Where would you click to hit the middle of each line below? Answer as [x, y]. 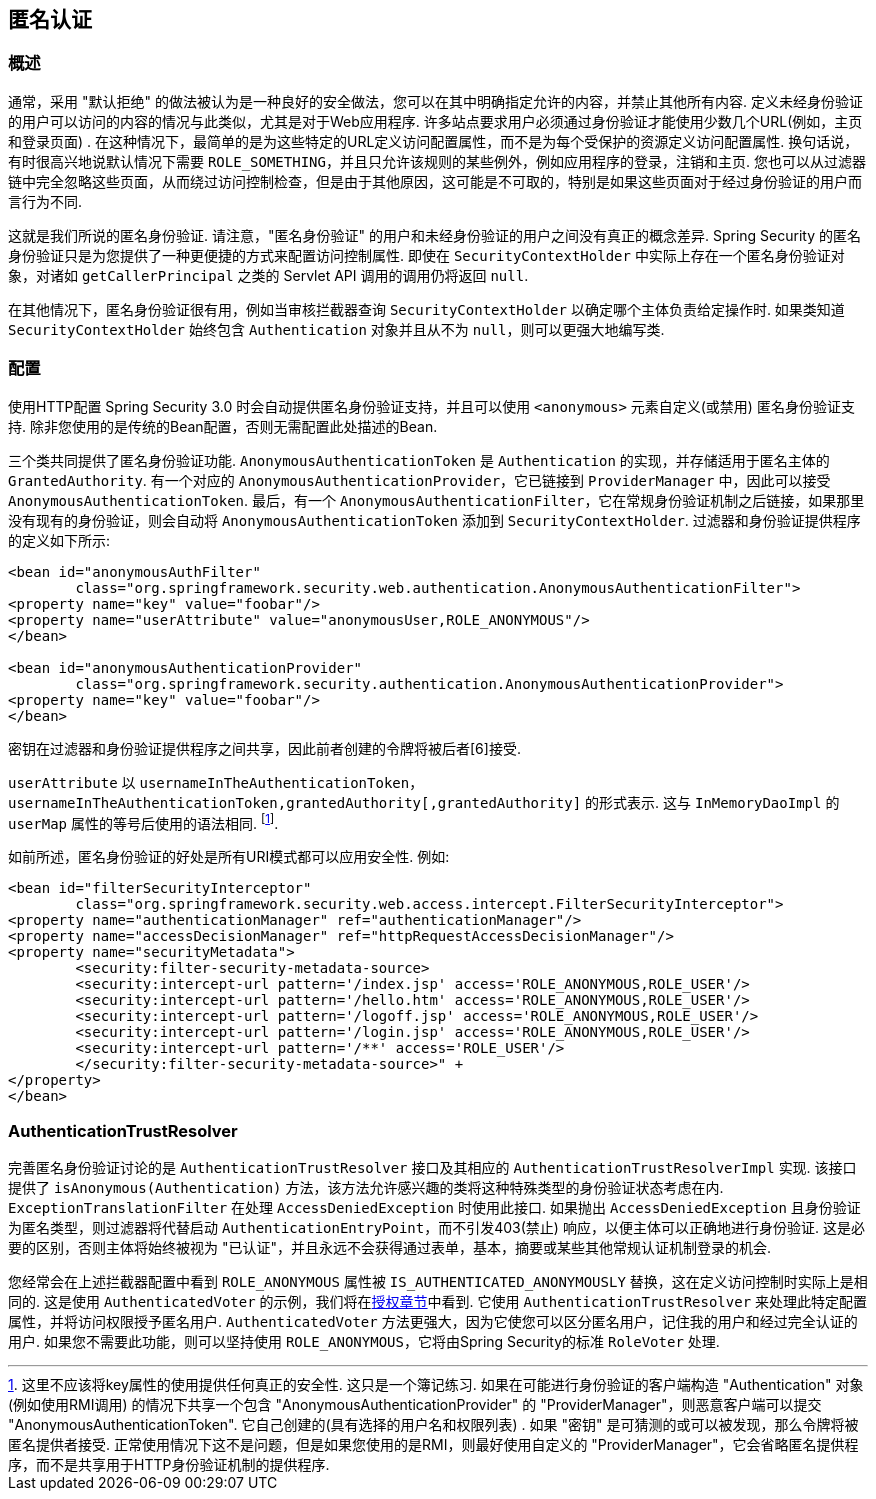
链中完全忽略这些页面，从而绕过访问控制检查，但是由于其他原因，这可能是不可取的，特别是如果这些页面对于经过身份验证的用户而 [435, 181]
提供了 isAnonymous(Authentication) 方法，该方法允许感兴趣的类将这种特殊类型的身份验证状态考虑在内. [366, 1187]
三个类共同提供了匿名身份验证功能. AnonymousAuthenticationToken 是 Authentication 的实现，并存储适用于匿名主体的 [419, 460]
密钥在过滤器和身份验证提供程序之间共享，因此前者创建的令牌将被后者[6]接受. [264, 748]
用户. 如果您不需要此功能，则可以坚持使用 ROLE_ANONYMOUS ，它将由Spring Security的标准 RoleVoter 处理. [364, 1341]
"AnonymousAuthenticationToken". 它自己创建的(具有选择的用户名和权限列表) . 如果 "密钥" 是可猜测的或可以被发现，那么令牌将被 [433, 1424]
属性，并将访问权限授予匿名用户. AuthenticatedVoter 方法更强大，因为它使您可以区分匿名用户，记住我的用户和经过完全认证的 [433, 1321]
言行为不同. [45, 201]
